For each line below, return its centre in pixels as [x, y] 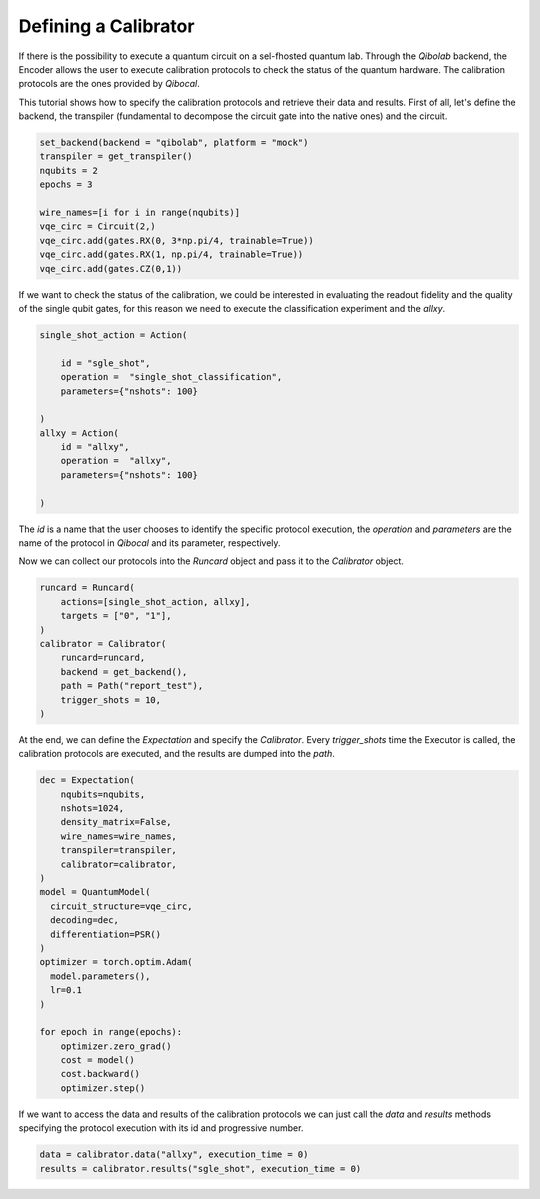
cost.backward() [100, 1074]
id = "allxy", [95, 447]
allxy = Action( [79, 433]
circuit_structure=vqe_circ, [122, 906]
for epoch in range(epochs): [111, 1032]
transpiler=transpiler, [118, 850]
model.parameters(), [100, 976]
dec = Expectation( [87, 780]
